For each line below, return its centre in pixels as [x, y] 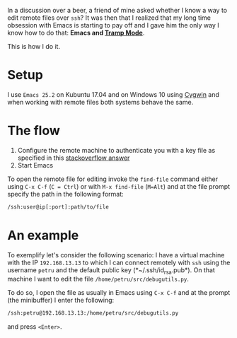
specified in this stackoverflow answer [74, 158]
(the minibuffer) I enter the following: [61, 301]
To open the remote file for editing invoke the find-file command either [112, 179]
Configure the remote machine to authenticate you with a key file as [116, 150]
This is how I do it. [34, 46]
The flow [34, 131]
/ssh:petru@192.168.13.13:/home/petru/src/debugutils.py [93, 313]
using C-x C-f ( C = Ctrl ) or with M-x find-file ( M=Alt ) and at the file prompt [119, 186]
